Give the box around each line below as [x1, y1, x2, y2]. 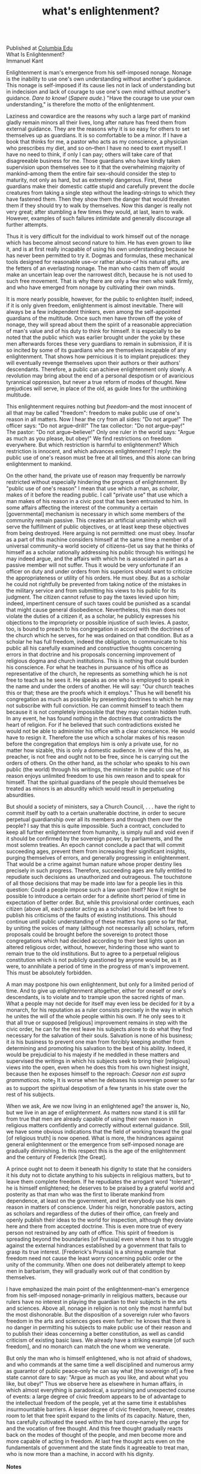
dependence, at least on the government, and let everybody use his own [6, 1197, 186, 1204]
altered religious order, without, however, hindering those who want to [6, 944, 179, 951]
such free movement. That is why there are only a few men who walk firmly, [6, 278, 194, 285]
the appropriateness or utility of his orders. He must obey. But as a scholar [6, 574, 190, 581]
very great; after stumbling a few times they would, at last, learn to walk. [6, 209, 185, 216]
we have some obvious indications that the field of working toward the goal [6, 1128, 192, 1135]
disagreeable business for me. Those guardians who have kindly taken [6, 157, 181, 165]
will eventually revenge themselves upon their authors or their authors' [6, 359, 181, 367]
